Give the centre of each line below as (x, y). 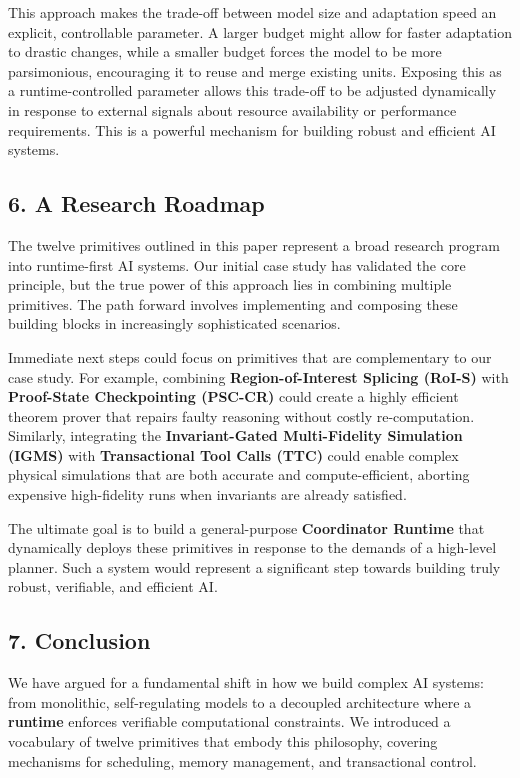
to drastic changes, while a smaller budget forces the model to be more (225, 51)
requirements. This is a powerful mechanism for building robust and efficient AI (252, 129)
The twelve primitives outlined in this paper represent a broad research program (254, 244)
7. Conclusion (79, 640)
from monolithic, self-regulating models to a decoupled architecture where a (240, 701)
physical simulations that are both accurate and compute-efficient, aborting (239, 474)
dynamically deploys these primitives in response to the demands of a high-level (252, 547)
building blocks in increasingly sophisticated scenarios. (174, 323)
